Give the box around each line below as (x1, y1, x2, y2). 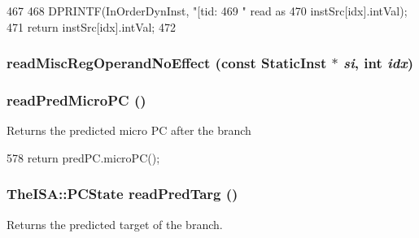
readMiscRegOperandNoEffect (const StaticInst (7, 53, 327, 73)
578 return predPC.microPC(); (7, 149, 160, 166)
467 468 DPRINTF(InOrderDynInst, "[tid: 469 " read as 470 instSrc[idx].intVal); (7, 2, 408, 19)
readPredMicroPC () (7, 89, 146, 110)
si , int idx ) (343, 53, 413, 73)
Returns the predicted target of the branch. (7, 215, 223, 232)
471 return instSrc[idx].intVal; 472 (7, 18, 176, 35)
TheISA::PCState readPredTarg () (7, 184, 238, 204)
